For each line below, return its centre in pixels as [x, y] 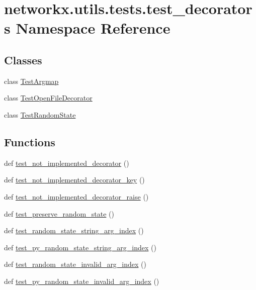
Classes [23, 60]
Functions [30, 141]
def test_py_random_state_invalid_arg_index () [82, 281]
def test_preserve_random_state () [59, 213]
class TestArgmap [31, 81]
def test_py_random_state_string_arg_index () [80, 247]
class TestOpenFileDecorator [48, 98]
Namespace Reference [93, 28]
